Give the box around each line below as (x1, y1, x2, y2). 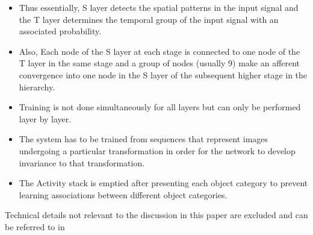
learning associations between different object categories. (19, 188, 228, 201)
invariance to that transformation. (19, 156, 145, 169)
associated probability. (19, 25, 102, 37)
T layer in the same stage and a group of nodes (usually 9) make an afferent (19, 57, 300, 69)
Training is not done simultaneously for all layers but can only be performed (19, 101, 301, 113)
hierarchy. (19, 80, 55, 93)
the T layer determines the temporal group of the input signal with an (19, 13, 279, 25)
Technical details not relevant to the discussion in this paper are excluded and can (5, 208, 308, 221)
